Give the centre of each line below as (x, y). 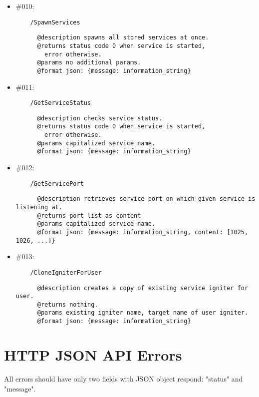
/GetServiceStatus (61, 103)
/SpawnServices (55, 22)
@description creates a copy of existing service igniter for (143, 288)
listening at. (39, 207)
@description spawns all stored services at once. (123, 38)
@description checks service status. (100, 118)
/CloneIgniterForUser (66, 272)
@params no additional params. (89, 63)
